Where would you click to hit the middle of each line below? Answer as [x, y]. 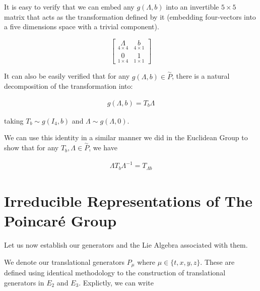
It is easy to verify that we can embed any [69, 7]
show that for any [31, 148]
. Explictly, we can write [116, 282]
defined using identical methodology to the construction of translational [115, 273]
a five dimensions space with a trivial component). [82, 26]
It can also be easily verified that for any [67, 76]
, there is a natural [201, 76]
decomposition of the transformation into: [69, 86]
